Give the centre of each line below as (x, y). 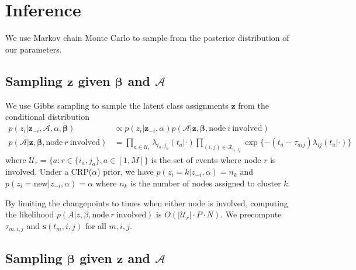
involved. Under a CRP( (49, 172)
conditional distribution (48, 117)
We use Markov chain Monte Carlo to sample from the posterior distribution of (147, 38)
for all (96, 225)
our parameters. (34, 49)
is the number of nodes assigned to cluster (206, 183)
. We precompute (251, 214)
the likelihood (30, 214)
